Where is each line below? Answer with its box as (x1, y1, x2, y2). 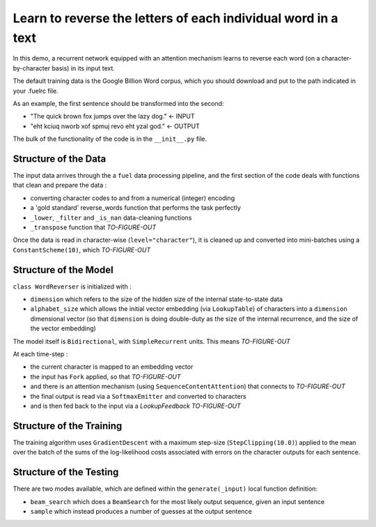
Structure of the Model (13, 263, 114, 275)
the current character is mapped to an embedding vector (30, 362, 194, 371)
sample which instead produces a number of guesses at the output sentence (30, 507, 252, 515)
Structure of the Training (13, 420, 123, 431)
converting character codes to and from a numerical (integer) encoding (30, 194, 235, 202)
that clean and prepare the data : (13, 181, 107, 190)
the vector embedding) (30, 324, 97, 333)
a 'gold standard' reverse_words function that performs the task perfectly (30, 204, 241, 212)
